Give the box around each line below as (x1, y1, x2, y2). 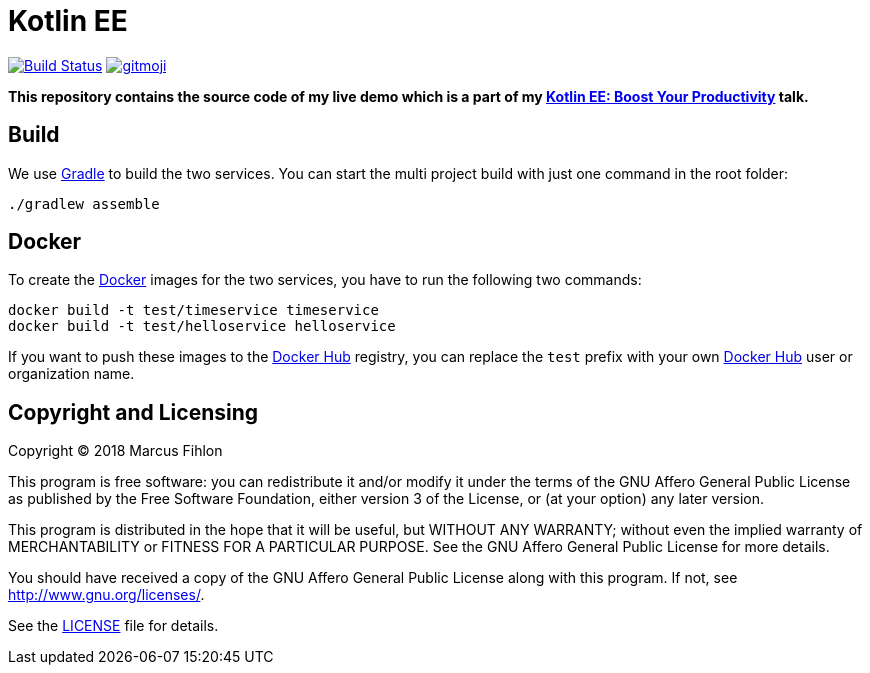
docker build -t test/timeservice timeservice (8, 302, 379, 319)
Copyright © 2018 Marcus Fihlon (8, 442, 223, 460)
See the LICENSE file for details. (8, 617, 219, 635)
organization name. (8, 365, 135, 383)
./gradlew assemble (8, 195, 160, 212)
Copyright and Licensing (8, 399, 259, 425)
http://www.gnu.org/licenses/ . (8, 586, 205, 604)
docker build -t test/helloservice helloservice (8, 318, 396, 335)
